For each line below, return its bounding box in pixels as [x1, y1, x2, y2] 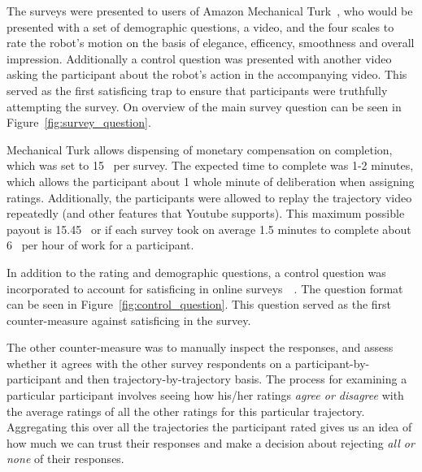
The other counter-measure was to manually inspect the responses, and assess [7, 339, 394, 356]
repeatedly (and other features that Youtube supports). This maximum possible [7, 205, 405, 222]
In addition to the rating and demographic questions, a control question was [7, 263, 386, 280]
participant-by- [294, 354, 370, 371]
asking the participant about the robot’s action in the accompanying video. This [7, 66, 407, 83]
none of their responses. [7, 450, 124, 467]
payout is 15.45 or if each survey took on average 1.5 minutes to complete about [7, 220, 411, 237]
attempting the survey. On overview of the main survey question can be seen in [7, 97, 402, 115]
